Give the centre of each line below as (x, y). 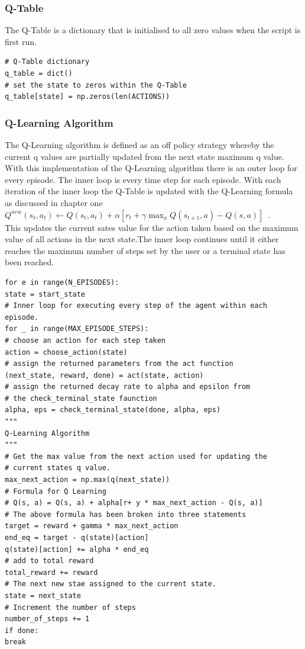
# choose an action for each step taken (85, 340)
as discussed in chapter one (54, 202)
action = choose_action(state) (66, 352)
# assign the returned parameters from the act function (119, 364)
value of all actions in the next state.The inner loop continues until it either (142, 239)
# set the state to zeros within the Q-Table (96, 85)
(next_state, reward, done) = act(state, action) (104, 375)
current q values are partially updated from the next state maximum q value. (145, 156)
